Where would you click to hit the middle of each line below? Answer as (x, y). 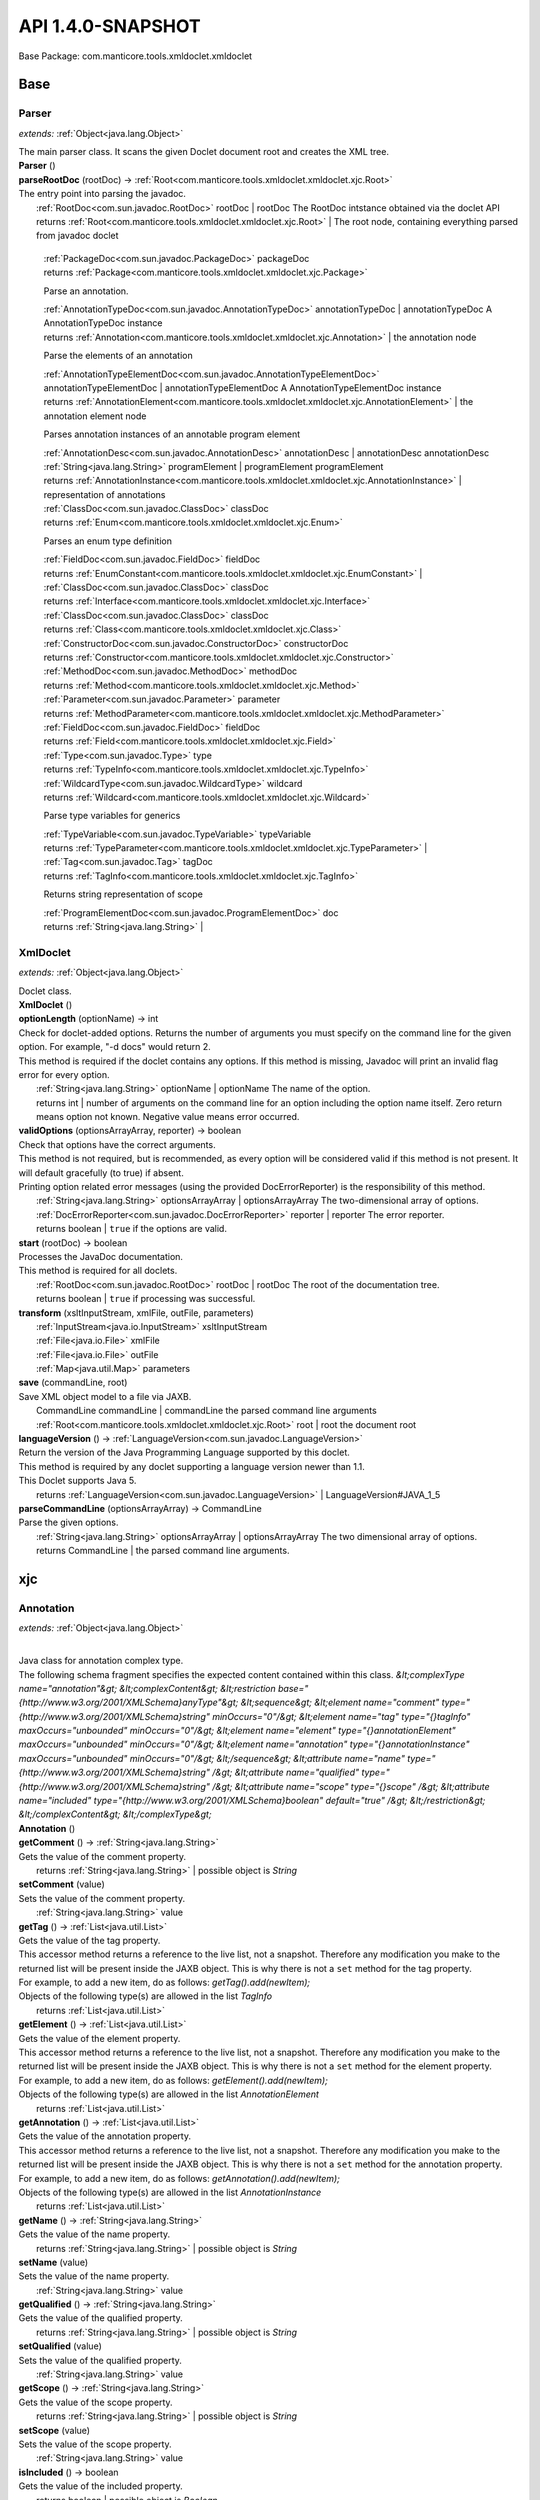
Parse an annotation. (86, 291)
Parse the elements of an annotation (118, 356)
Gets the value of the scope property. (96, 2402)
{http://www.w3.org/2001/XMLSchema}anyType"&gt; (128, 1702)
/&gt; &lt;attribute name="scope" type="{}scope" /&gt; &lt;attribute (350, 1786)
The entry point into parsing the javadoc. (102, 194)
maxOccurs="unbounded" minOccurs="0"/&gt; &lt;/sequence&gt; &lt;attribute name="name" (211, 1758)
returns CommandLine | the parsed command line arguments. (163, 1551)
